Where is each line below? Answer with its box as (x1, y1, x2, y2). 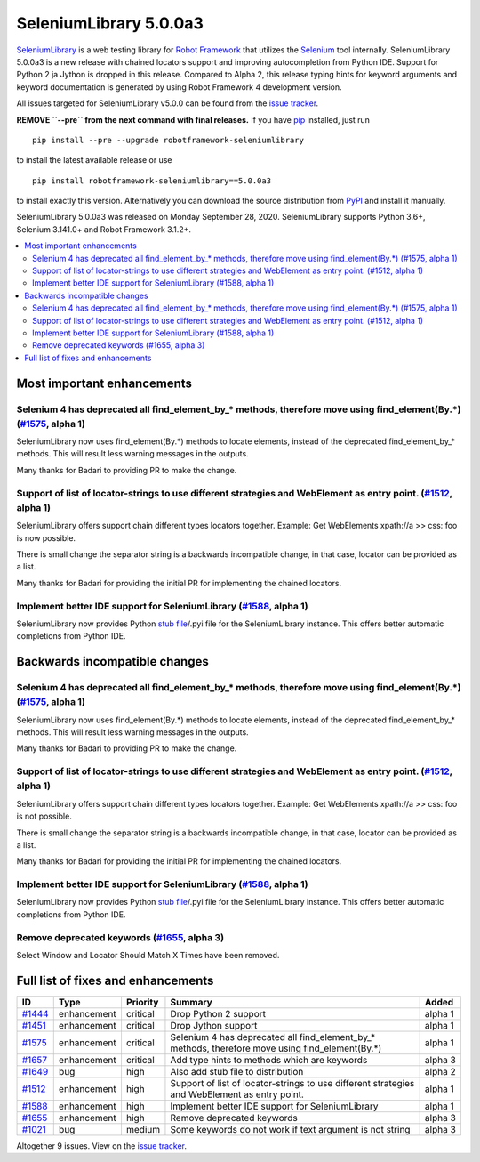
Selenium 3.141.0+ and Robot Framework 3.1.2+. (16, 223, 191, 235)
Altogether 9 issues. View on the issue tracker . (16, 1140, 187, 1151)
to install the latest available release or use (16, 155, 172, 165)
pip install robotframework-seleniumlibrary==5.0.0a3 (32, 175, 271, 186)
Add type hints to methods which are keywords (170, 1053, 368, 1066)
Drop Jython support (170, 1019, 258, 1031)
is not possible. (16, 811, 73, 822)
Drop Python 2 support (170, 1007, 267, 1020)
